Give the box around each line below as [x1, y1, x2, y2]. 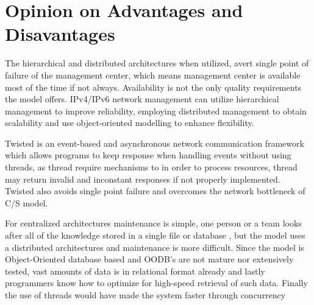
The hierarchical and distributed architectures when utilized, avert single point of [5, 57, 309, 69]
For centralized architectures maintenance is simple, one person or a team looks [5, 217, 302, 230]
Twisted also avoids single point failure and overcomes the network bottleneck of [5, 184, 305, 197]
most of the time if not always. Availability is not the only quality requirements [5, 80, 302, 93]
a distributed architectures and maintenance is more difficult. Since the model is [5, 240, 304, 253]
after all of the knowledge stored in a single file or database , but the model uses [5, 229, 305, 242]
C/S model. [5, 196, 48, 209]
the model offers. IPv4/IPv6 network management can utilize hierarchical [5, 93, 279, 105]
